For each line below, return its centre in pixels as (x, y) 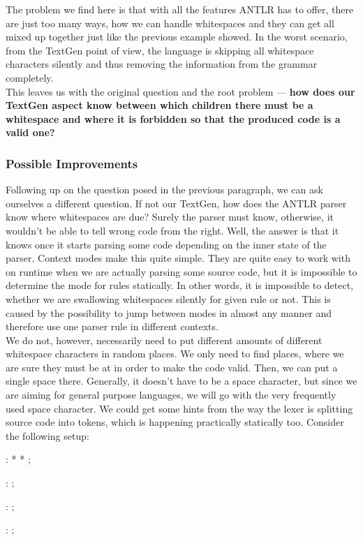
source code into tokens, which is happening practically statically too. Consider (175, 422)
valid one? (30, 132)
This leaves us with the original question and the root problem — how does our (180, 91)
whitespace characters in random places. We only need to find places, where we (175, 354)
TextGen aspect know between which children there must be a (160, 105)
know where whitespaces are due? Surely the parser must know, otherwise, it (170, 217)
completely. (30, 77)
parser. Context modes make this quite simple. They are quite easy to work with (178, 258)
